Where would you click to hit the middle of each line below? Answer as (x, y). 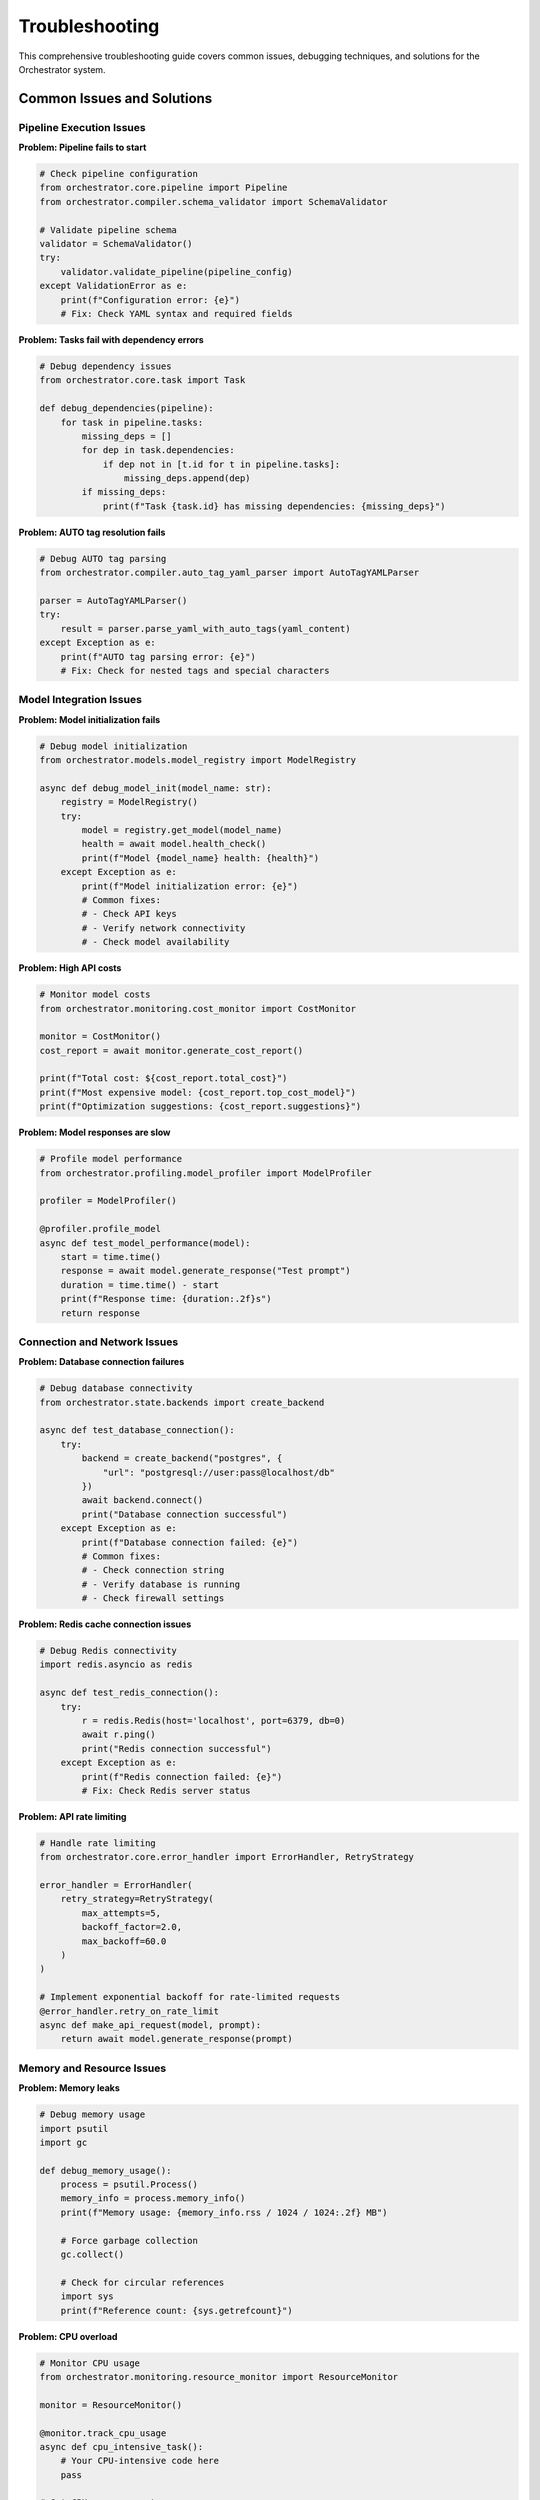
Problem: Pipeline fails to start (82, 147)
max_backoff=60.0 (124, 1941)
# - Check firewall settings (153, 1598)
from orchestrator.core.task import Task (142, 380)
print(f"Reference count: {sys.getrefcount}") (177, 2310)
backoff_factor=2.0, (132, 1927)
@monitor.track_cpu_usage (103, 2433)
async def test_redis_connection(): (129, 1693)
